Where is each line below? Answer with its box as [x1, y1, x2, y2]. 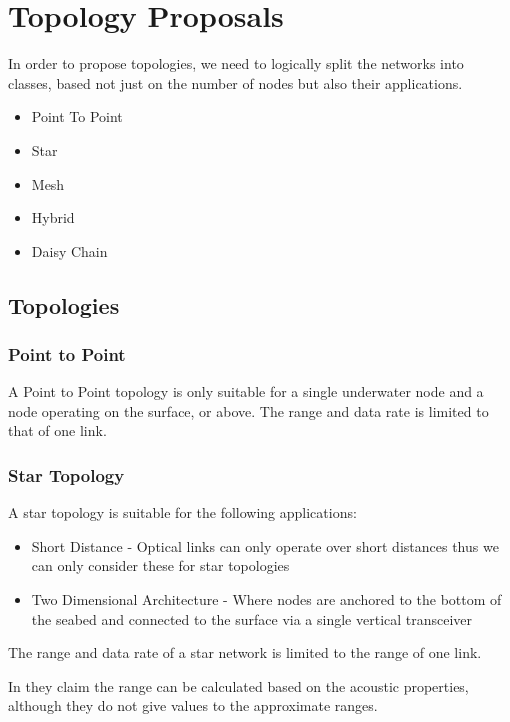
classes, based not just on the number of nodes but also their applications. [8, 72, 463, 93]
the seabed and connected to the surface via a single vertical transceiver [31, 608, 473, 629]
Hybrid [31, 207, 75, 228]
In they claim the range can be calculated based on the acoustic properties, [8, 675, 469, 696]
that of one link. [8, 420, 107, 441]
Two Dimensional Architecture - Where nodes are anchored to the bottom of [31, 589, 502, 610]
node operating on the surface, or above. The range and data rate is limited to [8, 400, 489, 421]
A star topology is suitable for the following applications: [8, 502, 357, 523]
